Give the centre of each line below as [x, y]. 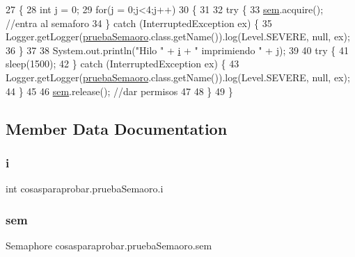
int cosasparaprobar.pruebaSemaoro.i [85, 189]
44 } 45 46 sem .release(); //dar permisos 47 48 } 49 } [119, 91]
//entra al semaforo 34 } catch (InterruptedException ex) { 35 [139, 23]
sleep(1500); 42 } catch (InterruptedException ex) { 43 [123, 64]
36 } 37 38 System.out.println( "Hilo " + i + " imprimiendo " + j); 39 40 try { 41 [177, 50]
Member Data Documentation [117, 128]
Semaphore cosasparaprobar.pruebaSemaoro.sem [109, 245]
